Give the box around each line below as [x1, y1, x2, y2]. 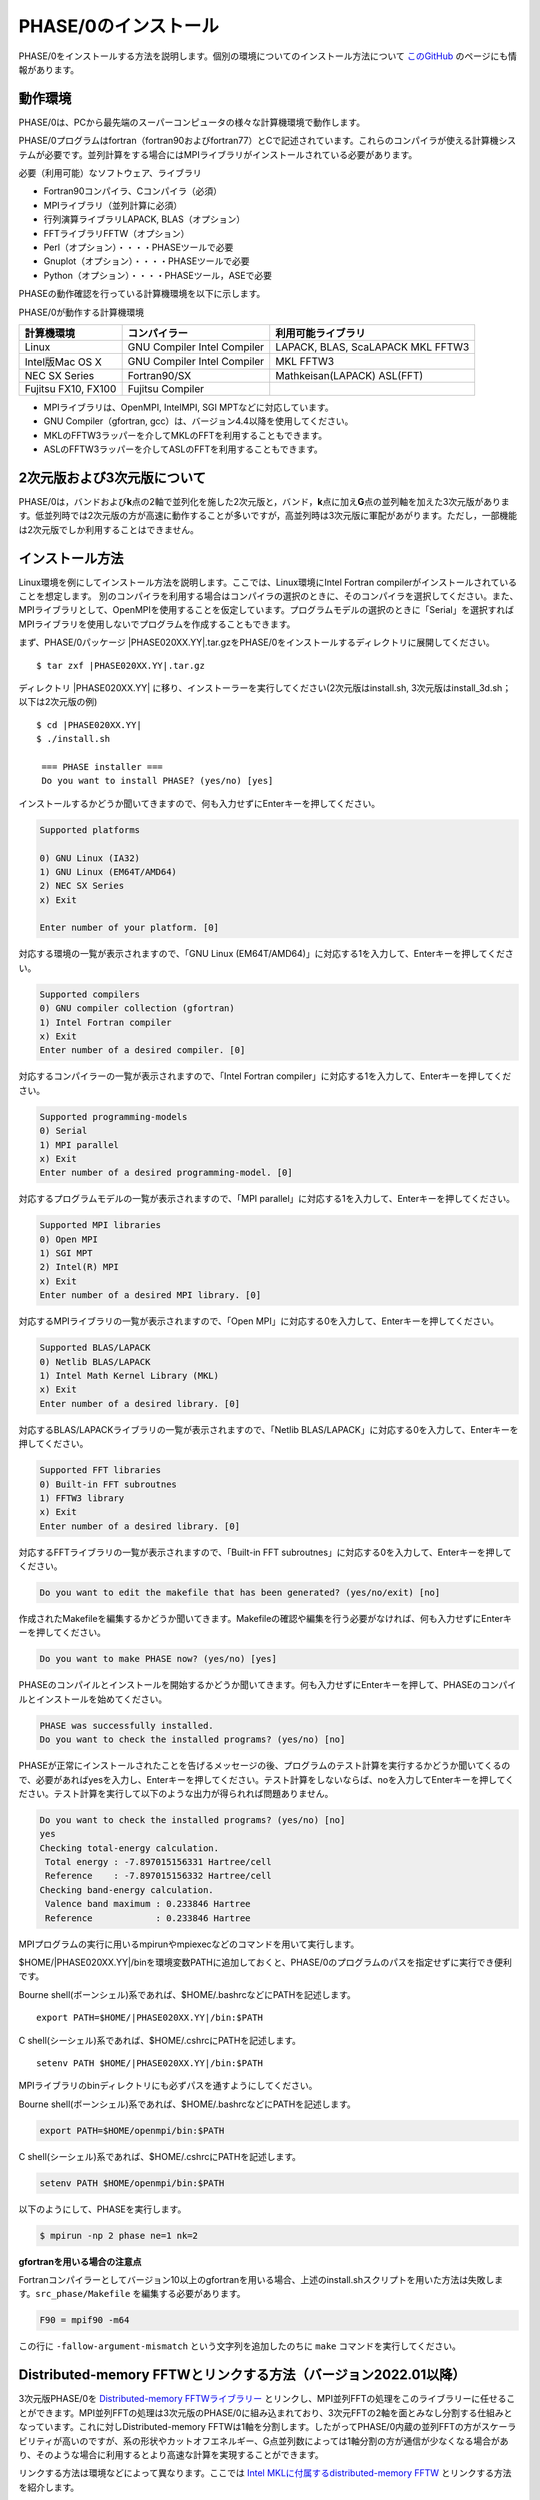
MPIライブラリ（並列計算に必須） [43, 199, 183, 211]
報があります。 [18, 63, 80, 75]
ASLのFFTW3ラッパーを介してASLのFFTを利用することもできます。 [43, 443, 324, 455]
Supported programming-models [39, 1111, 188, 1122]
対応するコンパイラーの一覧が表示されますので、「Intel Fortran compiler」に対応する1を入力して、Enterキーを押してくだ [18, 1070, 512, 1082]
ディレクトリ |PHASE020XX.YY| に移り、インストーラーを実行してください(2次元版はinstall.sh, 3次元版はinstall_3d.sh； [18, 682, 512, 694]
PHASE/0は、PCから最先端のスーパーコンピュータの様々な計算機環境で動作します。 [18, 116, 365, 128]
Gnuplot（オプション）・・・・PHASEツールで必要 [43, 255, 250, 267]
